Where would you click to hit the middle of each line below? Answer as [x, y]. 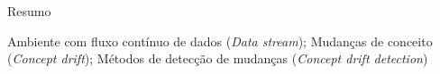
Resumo [29, 11]
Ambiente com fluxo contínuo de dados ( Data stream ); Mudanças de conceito [220, 41]
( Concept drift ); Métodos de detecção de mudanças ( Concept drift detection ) [218, 58]
